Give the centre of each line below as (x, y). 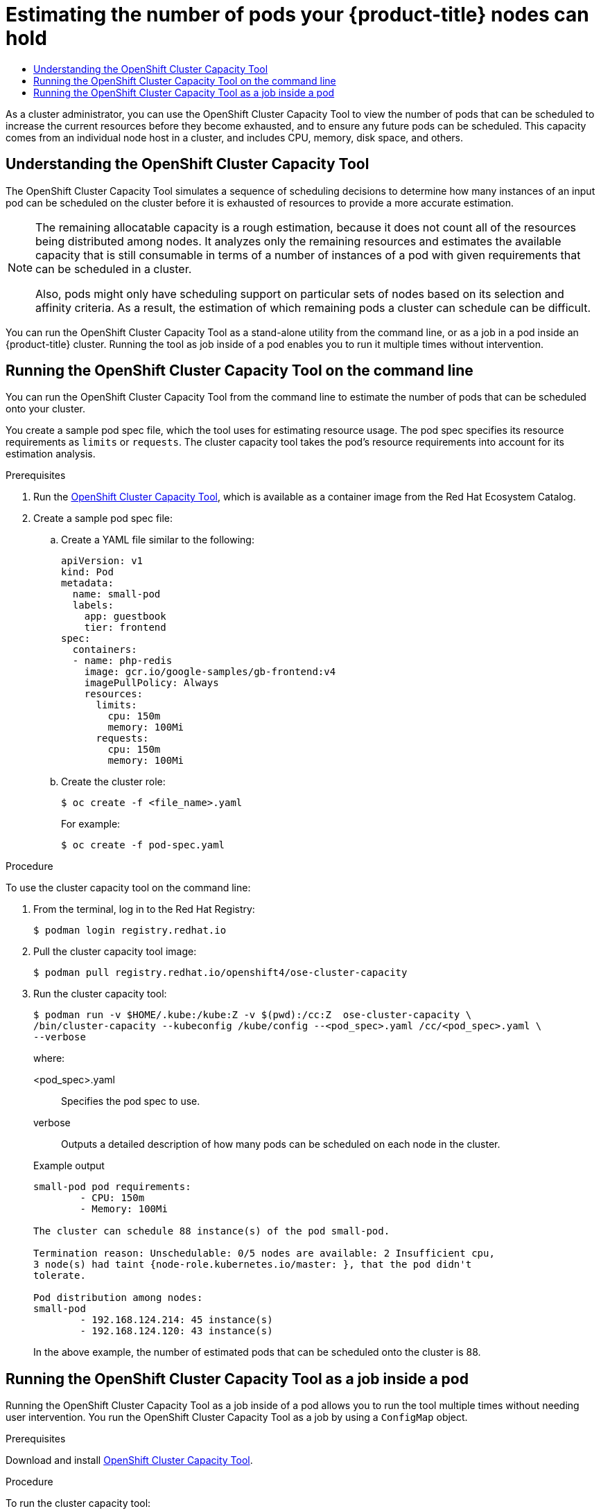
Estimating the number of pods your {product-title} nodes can (297, 15)
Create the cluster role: (113, 782)
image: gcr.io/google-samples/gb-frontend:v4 (210, 672)
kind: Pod (87, 572)
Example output (69, 1166)
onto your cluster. (46, 409)
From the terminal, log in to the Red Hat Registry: (144, 909)
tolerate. (60, 1276)
